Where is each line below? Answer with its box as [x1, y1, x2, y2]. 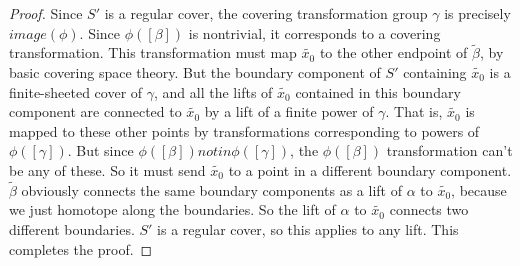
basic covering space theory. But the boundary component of [9, 62, 381, 82]
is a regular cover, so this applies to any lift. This [157, 218, 459, 239]
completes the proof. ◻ [9, 238, 153, 259]
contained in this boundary [295, 81, 461, 102]
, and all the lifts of [154, 81, 273, 102]
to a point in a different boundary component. [228, 159, 512, 180]
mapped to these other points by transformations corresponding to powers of [9, 120, 480, 141]
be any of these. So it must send [9, 159, 206, 180]
